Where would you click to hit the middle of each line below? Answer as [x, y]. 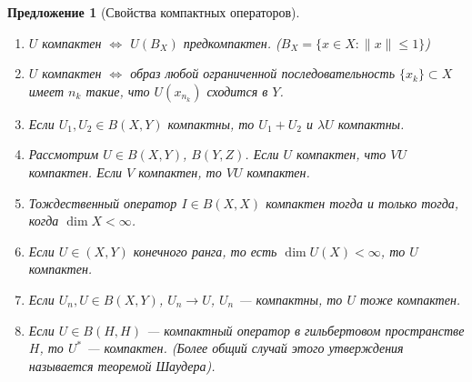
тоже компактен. [410, 299]
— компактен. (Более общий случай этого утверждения [245, 348]
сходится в [237, 90]
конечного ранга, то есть [205, 251]
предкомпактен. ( [232, 42]
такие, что [118, 90]
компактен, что [341, 154]
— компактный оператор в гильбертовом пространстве [305, 330]
